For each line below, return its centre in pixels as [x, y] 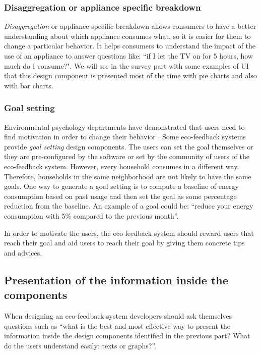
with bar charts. [29, 85]
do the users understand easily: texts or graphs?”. [80, 345]
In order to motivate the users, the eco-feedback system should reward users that [129, 233]
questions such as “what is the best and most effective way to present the [117, 325]
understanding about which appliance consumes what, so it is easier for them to [127, 36]
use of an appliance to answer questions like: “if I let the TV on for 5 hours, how [128, 56]
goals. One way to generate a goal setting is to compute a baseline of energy [121, 186]
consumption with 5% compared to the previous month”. [91, 215]
